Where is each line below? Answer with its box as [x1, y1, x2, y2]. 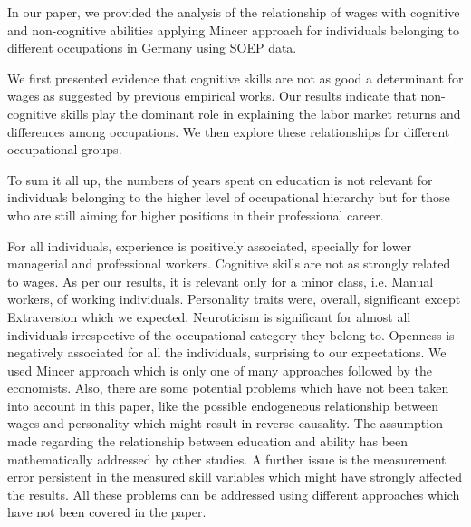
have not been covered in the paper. [7, 503, 207, 522]
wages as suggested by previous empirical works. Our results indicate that [7, 86, 417, 105]
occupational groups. [7, 140, 122, 159]
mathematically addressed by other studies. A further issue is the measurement [7, 449, 447, 468]
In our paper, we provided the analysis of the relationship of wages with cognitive [7, 3, 460, 21]
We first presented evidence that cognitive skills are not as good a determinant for [7, 68, 464, 87]
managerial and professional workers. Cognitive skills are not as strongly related [7, 254, 451, 273]
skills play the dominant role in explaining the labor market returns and [61, 103, 461, 122]
